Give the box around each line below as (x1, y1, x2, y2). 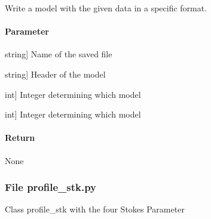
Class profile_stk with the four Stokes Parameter (5, 203, 185, 215)
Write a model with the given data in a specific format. (5, 2, 207, 14)
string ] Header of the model (5, 67, 106, 80)
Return (5, 131, 35, 144)
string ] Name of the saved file (5, 48, 112, 60)
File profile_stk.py (5, 180, 97, 195)
